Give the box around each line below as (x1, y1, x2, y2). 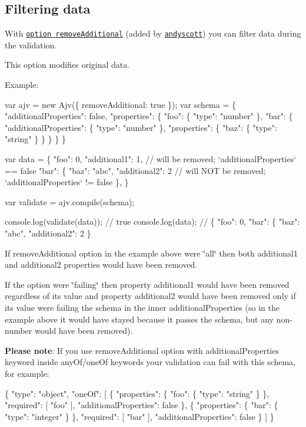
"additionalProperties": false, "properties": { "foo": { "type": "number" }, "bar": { (5, 110, 293, 122)
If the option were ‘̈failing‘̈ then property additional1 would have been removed (5, 278, 290, 290)
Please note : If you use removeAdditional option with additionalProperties (5, 344, 279, 356)
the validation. (5, 38, 57, 51)
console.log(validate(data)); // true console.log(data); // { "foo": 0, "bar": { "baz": (5, 215, 300, 228)
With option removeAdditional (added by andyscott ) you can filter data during (5, 27, 301, 40)
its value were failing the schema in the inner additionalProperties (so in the (5, 301, 280, 313)
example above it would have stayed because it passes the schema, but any (5, 313, 274, 325)
